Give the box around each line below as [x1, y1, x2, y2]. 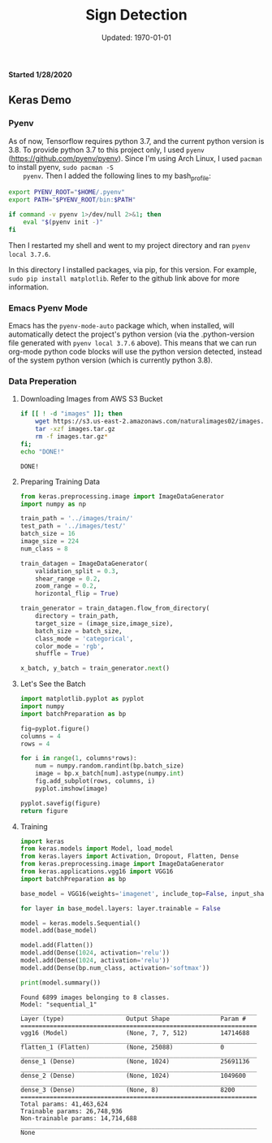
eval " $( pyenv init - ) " [23, 218, 104, 227]
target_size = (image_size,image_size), [35, 619, 174, 628]
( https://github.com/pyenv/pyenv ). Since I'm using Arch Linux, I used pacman [8, 153, 262, 163]
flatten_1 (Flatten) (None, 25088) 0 [19, 1043, 225, 1051]
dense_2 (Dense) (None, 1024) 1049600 [19, 1071, 246, 1080]
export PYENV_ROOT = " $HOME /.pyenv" [8, 189, 126, 197]
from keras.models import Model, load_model [19, 845, 174, 853]
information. [8, 282, 50, 292]
